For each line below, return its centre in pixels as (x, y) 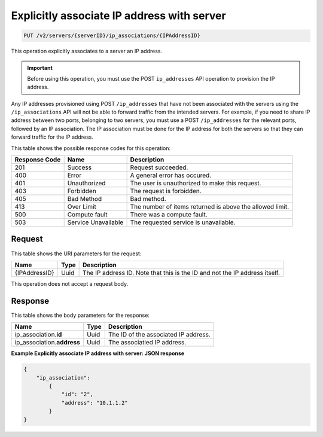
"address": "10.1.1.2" (95, 403)
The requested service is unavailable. (183, 222)
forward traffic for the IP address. (52, 137)
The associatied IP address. (147, 343)
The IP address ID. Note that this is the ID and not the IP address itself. (182, 273)
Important (40, 68)
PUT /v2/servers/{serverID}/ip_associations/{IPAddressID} (112, 36)
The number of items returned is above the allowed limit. (210, 207)
